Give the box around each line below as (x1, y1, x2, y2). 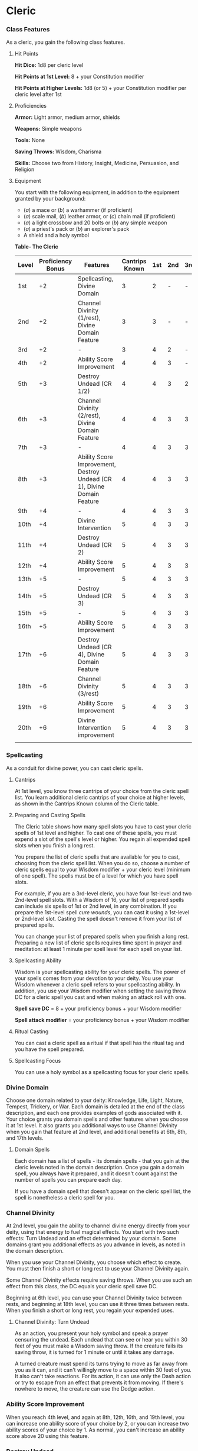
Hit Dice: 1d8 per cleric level (14, 62, 84, 69)
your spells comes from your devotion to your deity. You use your (14, 975, 174, 982)
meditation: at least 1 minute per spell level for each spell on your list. (14, 945, 183, 952)
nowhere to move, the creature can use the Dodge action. (14, 1385, 155, 1392)
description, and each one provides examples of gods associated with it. (6, 1110, 183, 1117)
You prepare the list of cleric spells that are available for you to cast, (14, 853, 180, 860)
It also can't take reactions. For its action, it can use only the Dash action (14, 1373, 192, 1380)
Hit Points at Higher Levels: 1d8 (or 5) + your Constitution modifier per (14, 85, 187, 92)
